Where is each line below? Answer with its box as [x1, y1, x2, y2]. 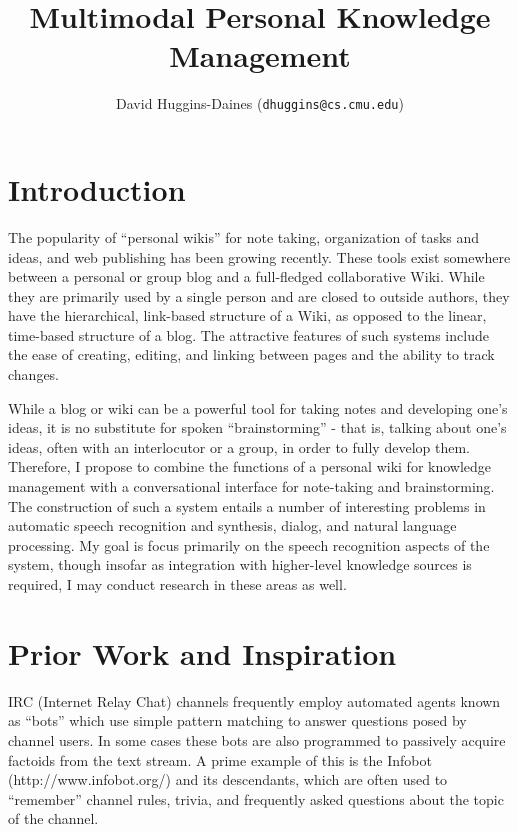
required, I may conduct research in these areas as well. [8, 574, 347, 594]
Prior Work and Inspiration [8, 632, 397, 673]
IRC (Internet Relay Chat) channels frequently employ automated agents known [8, 690, 501, 711]
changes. [8, 364, 60, 385]
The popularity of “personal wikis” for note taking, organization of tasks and [8, 226, 480, 247]
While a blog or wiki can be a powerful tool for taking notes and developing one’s [8, 397, 508, 418]
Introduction [8, 168, 186, 209]
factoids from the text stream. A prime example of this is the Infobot [8, 749, 432, 770]
